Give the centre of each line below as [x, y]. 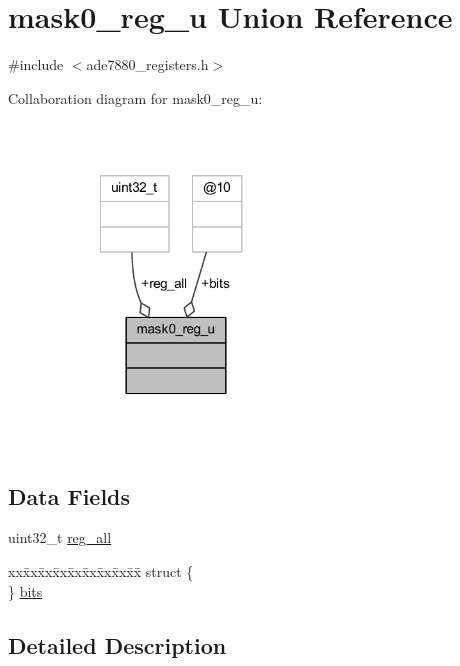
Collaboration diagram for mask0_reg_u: [135, 97]
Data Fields [69, 495]
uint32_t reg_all [60, 537]
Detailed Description [117, 644]
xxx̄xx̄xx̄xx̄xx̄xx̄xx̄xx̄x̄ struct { [101, 570]
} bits [25, 590]
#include [36, 64]
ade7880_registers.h [147, 64]
